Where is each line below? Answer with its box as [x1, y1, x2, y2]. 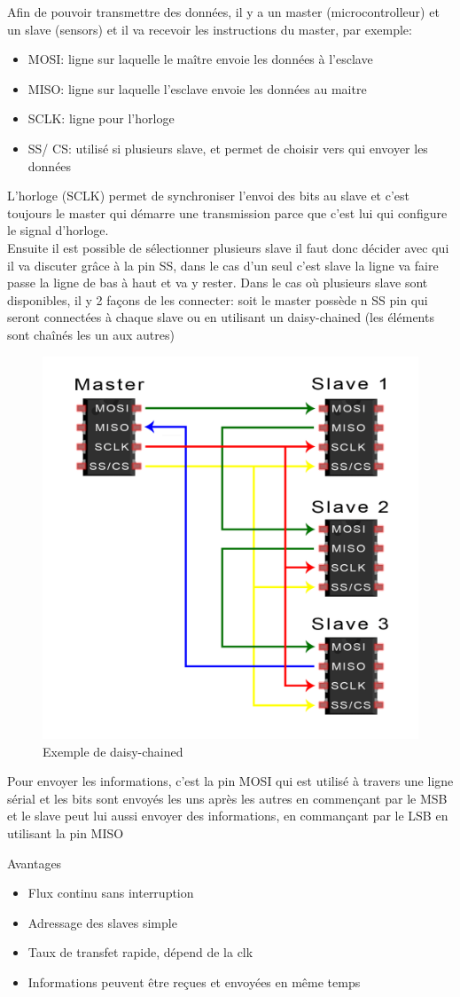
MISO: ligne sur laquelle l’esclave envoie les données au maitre [27, 79, 367, 98]
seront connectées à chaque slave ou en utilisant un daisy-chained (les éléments [7, 308, 434, 326]
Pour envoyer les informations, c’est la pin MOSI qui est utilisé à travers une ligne [7, 772, 454, 790]
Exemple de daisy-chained [43, 742, 183, 760]
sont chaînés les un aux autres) [7, 325, 175, 343]
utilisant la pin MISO [7, 824, 124, 843]
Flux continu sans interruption [27, 883, 194, 902]
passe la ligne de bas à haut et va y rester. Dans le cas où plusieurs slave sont [7, 273, 428, 292]
